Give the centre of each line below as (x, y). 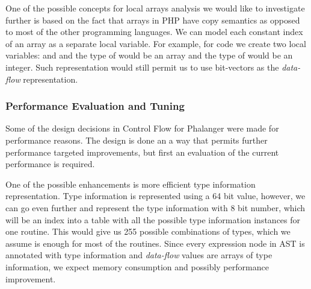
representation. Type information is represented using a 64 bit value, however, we (155, 196)
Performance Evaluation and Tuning (95, 106)
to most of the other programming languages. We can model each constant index (154, 32)
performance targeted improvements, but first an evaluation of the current (142, 152)
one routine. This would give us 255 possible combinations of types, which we (148, 231)
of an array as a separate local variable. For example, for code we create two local (156, 43)
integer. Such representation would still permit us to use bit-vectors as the (142, 67)
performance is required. (50, 164)
